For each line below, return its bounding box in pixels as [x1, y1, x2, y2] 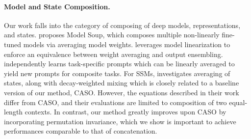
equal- [229, 97, 248, 107]
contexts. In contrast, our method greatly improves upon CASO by [25, 107, 226, 117]
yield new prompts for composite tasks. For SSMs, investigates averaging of [4, 68, 230, 78]
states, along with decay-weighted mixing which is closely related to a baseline [4, 78, 239, 88]
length [4, 107, 23, 117]
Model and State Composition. [4, 1, 110, 11]
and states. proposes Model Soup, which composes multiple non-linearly [4, 29, 220, 40]
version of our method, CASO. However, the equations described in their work [4, 87, 239, 97]
